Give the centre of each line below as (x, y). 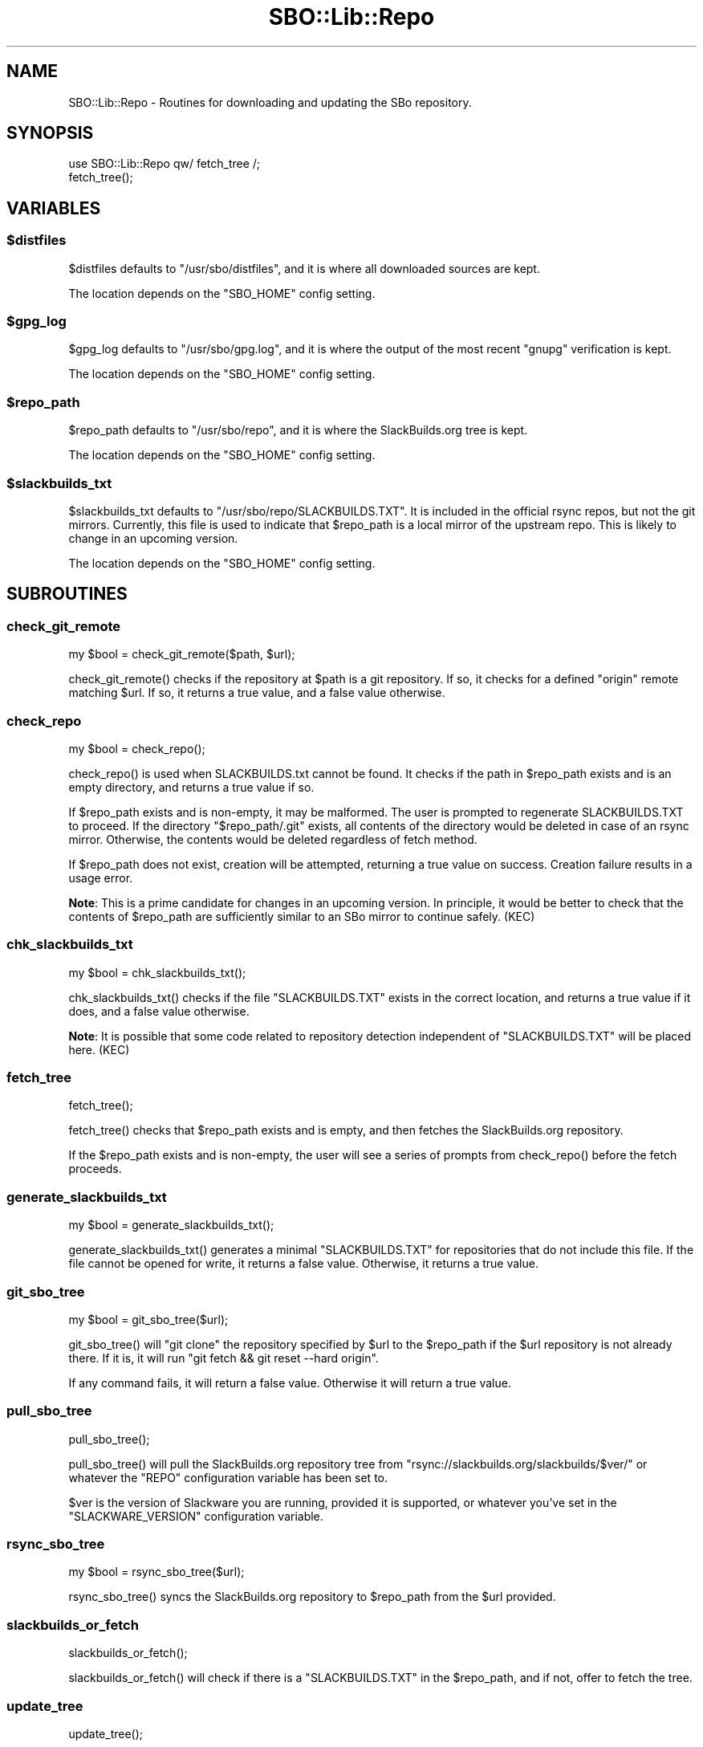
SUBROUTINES (67, 594)
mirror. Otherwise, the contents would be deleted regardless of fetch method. (273, 839)
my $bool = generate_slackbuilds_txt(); (171, 1225)
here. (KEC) (99, 1049)
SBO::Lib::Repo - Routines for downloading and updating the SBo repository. (270, 102)
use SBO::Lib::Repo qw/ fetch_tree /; (165, 164)
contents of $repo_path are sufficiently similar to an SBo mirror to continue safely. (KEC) (302, 916)
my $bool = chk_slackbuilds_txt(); (157, 972)
